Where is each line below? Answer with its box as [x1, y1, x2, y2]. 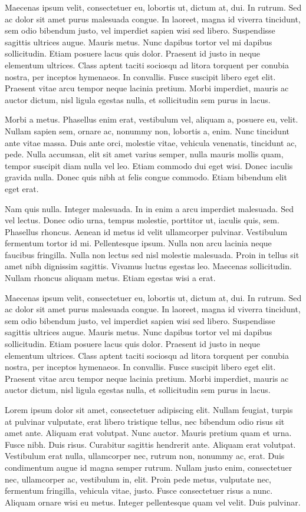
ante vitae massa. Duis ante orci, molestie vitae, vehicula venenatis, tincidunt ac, [5, 136, 297, 148]
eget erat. [5, 182, 39, 194]
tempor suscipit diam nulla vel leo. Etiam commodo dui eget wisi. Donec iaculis [5, 159, 293, 171]
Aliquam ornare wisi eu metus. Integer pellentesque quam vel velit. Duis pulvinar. [5, 496, 301, 508]
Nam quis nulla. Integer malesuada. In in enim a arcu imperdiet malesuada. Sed [5, 202, 294, 214]
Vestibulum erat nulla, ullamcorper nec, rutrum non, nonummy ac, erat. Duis [5, 450, 285, 462]
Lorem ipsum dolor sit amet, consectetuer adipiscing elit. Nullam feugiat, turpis [5, 404, 293, 415]
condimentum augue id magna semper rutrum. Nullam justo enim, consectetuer [5, 461, 292, 473]
